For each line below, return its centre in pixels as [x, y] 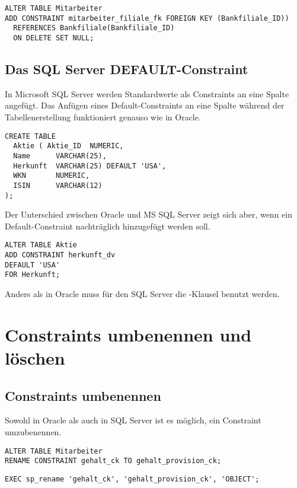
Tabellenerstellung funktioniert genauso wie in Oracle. [103, 117]
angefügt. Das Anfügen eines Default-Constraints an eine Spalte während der [145, 105]
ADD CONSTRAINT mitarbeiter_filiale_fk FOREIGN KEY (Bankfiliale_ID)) [147, 18]
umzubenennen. [33, 431]
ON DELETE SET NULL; [54, 38]
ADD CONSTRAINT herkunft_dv [60, 255]
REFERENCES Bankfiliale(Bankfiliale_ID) [94, 28]
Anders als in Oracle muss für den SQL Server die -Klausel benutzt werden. [142, 294]
